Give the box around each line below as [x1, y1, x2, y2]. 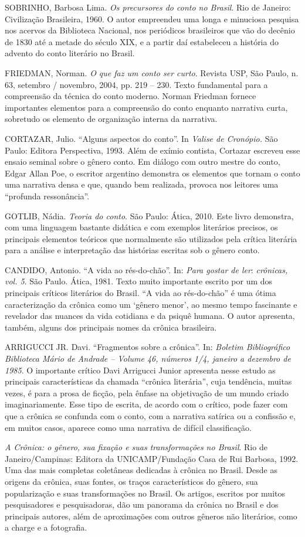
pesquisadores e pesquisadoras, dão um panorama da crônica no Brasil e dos [5, 498, 279, 511]
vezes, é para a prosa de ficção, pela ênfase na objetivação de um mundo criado [5, 386, 289, 399]
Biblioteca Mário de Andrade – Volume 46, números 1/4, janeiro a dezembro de [5, 352, 291, 365]
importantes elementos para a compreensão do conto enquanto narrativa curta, [5, 101, 288, 113]
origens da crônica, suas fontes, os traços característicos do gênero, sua [5, 475, 258, 487]
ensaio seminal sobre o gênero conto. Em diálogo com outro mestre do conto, [5, 155, 280, 168]
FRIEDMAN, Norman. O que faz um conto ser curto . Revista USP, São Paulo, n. [5, 66, 299, 79]
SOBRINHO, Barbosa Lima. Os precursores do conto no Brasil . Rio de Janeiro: [5, 1, 291, 13]
